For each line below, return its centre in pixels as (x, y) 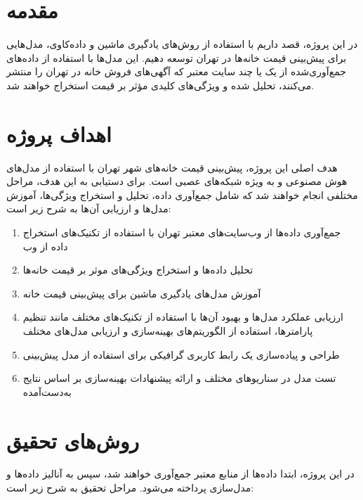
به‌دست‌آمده (47, 391)
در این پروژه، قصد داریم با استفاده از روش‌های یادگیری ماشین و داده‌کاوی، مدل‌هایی (182, 44)
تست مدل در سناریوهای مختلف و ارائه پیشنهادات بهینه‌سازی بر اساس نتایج (179, 378)
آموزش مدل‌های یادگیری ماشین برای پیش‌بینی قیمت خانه (142, 293)
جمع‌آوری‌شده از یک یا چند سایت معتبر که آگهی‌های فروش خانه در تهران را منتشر (176, 71)
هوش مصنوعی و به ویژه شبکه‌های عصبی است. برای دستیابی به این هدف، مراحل (177, 181)
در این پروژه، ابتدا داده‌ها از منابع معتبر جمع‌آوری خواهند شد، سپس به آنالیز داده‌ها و (180, 474)
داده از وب (45, 246)
